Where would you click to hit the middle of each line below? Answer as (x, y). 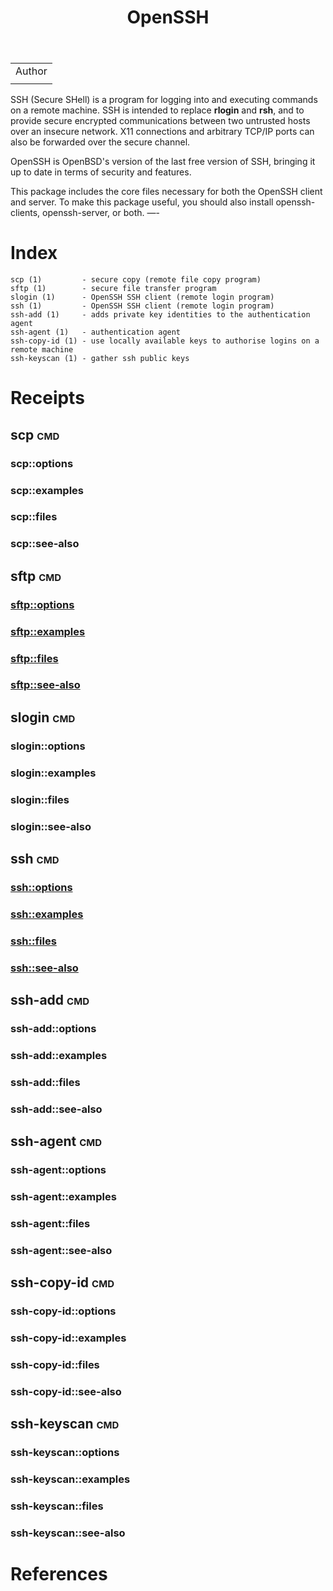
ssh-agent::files (50, 1223)
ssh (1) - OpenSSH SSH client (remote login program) (142, 306)
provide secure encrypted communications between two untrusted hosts (160, 121)
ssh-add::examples (59, 1055)
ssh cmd (35, 858)
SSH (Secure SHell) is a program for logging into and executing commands (164, 100)
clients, (25, 213)
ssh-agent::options (58, 1170)
